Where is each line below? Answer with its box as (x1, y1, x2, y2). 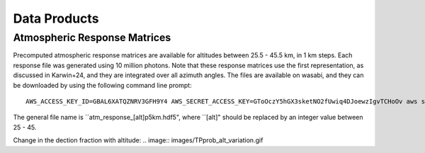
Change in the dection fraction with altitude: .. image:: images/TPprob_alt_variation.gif (13, 136, 263, 144)
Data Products (13, 11, 99, 26)
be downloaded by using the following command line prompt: (13, 81, 192, 89)
